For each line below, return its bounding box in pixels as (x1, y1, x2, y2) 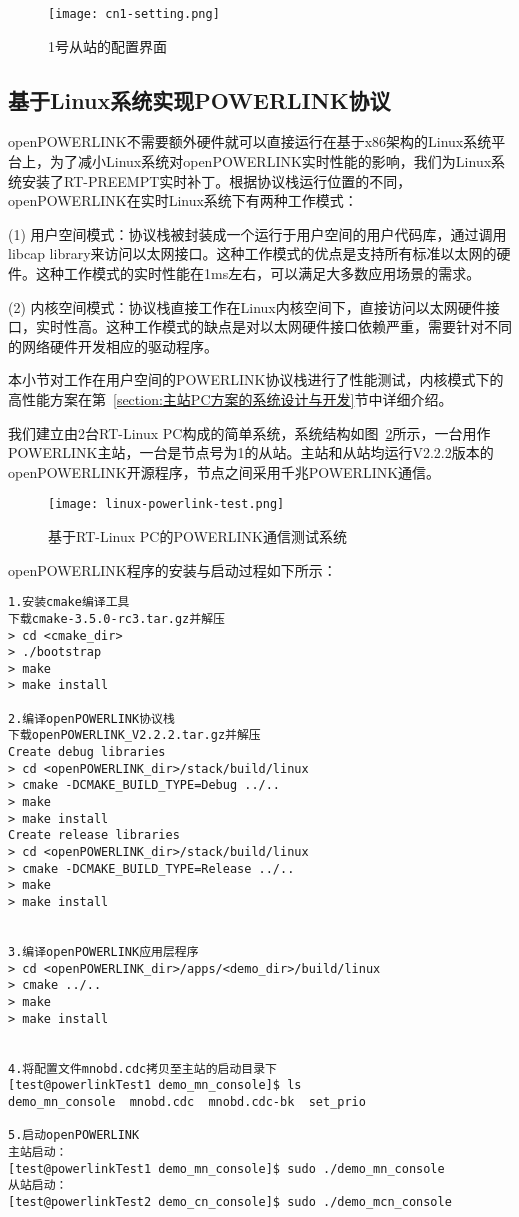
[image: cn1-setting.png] (48, 7, 220, 21)
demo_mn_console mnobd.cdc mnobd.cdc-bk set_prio (8, 1094, 366, 1109)
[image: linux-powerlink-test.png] (48, 497, 285, 512)
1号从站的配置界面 (48, 35, 167, 56)
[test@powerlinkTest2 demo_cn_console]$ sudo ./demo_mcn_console (8, 1194, 452, 1209)
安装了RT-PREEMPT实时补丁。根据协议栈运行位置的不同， (21, 170, 412, 191)
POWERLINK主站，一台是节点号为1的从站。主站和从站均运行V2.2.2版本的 (8, 442, 494, 463)
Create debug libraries (8, 745, 166, 760)
